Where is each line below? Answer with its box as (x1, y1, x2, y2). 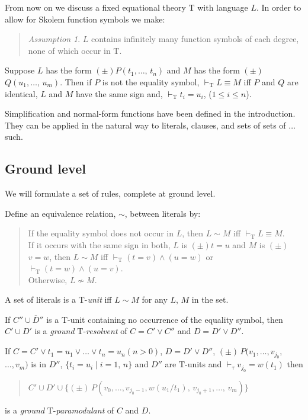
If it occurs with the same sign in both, (28, 238, 171, 251)
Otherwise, (28, 273, 68, 286)
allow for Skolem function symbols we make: (5, 12, 165, 25)
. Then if (60, 75, 92, 88)
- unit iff (84, 293, 112, 306)
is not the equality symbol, (102, 75, 200, 88)
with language (197, 1, 248, 13)
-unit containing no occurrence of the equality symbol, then (68, 313, 283, 325)
